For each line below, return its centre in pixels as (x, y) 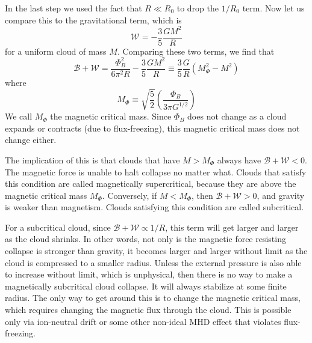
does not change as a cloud (237, 116)
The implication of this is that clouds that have (92, 159)
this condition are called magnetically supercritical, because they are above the (151, 184)
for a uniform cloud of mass (56, 51)
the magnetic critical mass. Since (111, 116)
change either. (31, 140)
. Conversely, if (129, 195)
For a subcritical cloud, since (58, 227)
